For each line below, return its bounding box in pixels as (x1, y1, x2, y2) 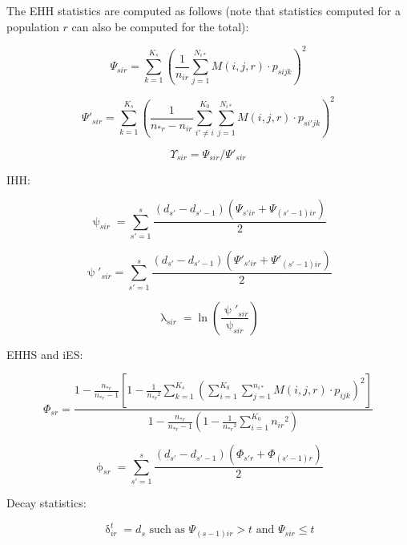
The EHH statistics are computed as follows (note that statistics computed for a (6, 2, 401, 18)
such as (149, 524, 185, 536)
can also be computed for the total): (71, 18, 249, 34)
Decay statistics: (6, 494, 87, 511)
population (6, 18, 59, 34)
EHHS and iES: (6, 345, 83, 362)
